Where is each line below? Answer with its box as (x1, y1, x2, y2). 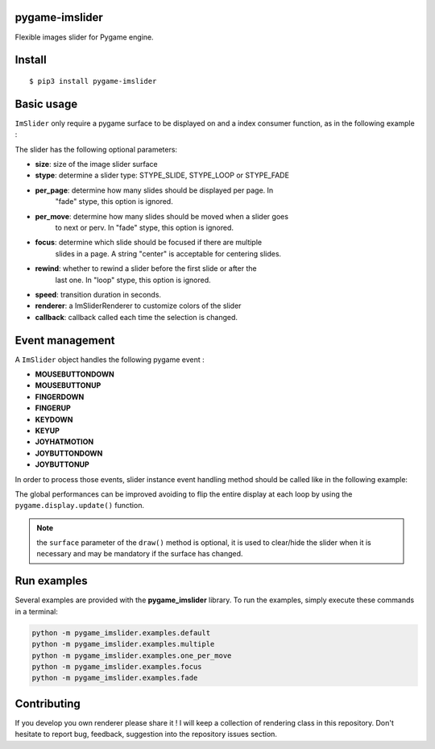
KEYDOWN (35, 414, 73, 424)
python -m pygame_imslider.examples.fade (31, 673, 198, 683)
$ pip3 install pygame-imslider (29, 77, 157, 85)
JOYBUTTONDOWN (35, 448, 103, 458)
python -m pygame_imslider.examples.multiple (31, 639, 215, 649)
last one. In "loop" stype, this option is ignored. (55, 275, 211, 285)
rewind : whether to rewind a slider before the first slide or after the (35, 264, 257, 273)
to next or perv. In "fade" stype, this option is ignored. (55, 223, 234, 232)
